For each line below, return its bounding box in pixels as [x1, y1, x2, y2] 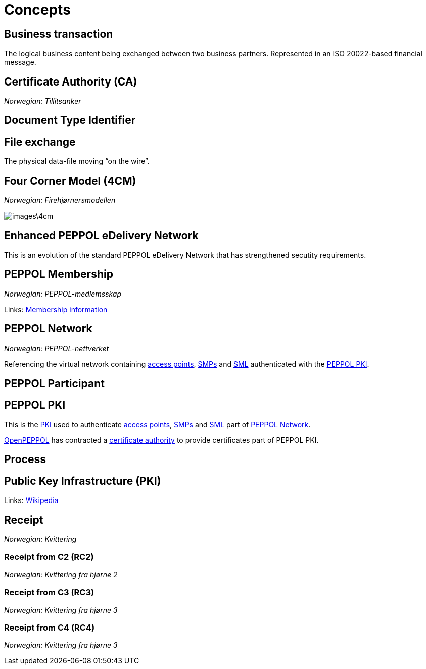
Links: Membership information [4, 305, 108, 314]
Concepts [4, 1, 71, 18]
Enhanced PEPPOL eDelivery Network [4, 229, 199, 242]
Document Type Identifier [4, 114, 136, 127]
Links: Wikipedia [4, 496, 59, 505]
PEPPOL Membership [4, 268, 113, 281]
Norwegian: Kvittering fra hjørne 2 [4, 570, 118, 579]
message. [4, 58, 36, 67]
